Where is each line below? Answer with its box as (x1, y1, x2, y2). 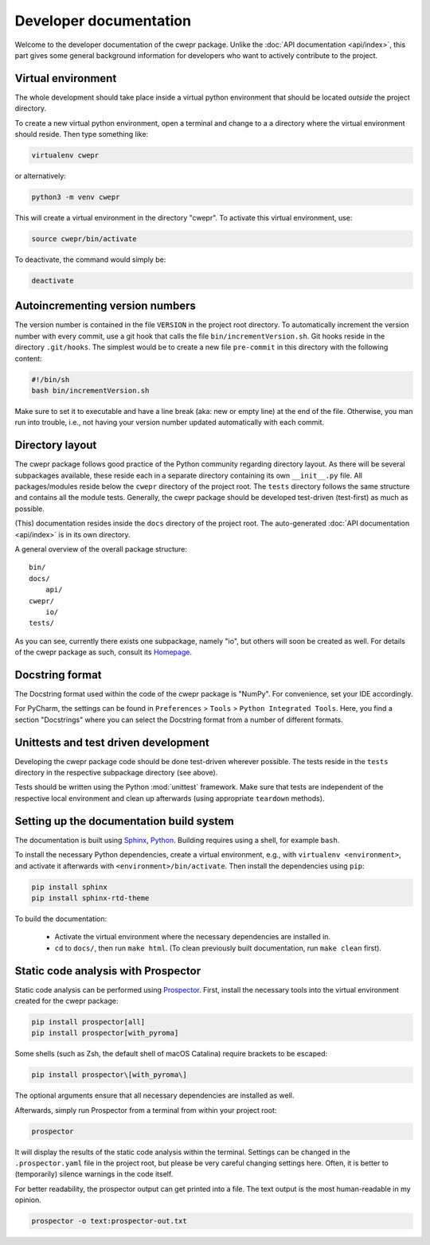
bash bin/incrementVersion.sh (31, 386, 150, 395)
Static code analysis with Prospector (14, 964, 201, 978)
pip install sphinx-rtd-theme (31, 893, 150, 903)
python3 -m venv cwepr (31, 192, 120, 201)
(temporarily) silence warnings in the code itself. (14, 1169, 174, 1179)
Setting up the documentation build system (14, 814, 234, 828)
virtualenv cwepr (31, 151, 100, 159)
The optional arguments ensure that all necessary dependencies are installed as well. (14, 1091, 295, 1100)
